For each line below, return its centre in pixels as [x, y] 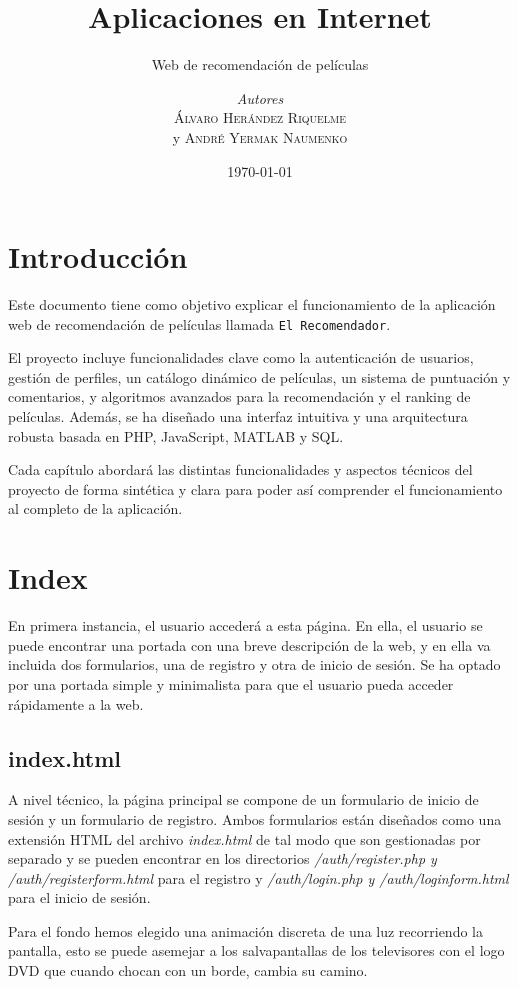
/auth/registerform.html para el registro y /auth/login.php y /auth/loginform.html [258, 877]
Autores [260, 97]
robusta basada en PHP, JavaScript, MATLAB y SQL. [176, 435]
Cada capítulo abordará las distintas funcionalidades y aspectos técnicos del [240, 469]
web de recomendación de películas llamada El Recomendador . [199, 323]
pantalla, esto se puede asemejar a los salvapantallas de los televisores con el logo [256, 950]
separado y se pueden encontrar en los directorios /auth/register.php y [222, 858]
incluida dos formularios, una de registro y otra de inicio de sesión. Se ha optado [254, 664]
